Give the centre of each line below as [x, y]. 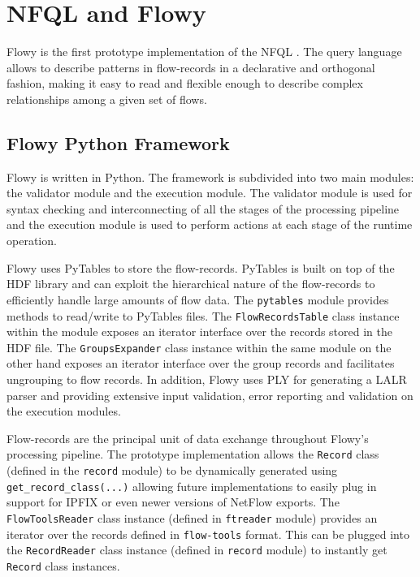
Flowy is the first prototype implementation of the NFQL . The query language [204, 52]
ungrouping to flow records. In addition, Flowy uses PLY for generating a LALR [207, 379]
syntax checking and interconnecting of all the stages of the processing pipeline [203, 208]
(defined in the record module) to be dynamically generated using [172, 470]
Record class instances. [63, 565]
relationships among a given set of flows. [107, 99]
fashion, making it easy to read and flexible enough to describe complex [185, 83]
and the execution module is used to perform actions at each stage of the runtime [210, 224]
